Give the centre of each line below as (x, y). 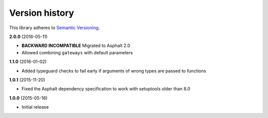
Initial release (35, 107)
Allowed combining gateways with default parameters (77, 52)
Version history (42, 13)
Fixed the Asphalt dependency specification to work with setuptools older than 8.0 (106, 89)
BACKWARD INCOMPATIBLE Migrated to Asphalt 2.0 (76, 46)
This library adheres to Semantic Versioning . (55, 28)
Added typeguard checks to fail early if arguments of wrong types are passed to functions (114, 71)
